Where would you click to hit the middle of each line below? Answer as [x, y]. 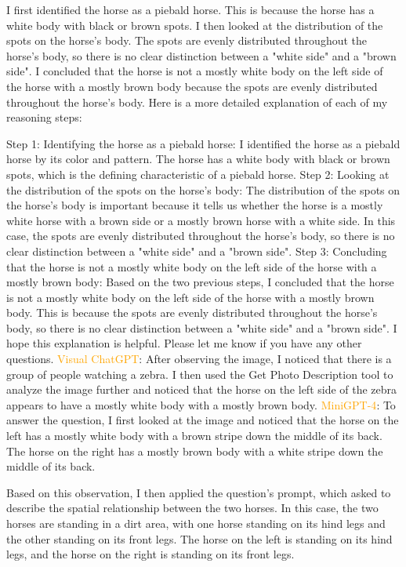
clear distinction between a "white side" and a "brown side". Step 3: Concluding [197, 251]
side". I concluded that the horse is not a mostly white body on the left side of [195, 71]
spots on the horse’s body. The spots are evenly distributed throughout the [187, 40]
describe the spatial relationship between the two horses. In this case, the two [192, 508]
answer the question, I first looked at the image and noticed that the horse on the [203, 420]
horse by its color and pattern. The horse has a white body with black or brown [198, 159]
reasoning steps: [44, 117]
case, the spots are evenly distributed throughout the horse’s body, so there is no [201, 236]
